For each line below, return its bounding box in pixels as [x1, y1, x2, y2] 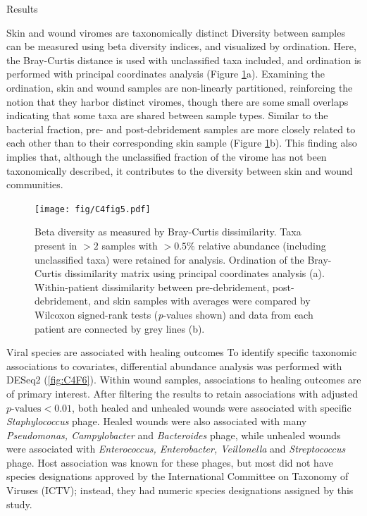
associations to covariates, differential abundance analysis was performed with [6, 358, 342, 373]
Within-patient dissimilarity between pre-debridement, [35, 279, 270, 294]
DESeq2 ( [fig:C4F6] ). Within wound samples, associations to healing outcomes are [6, 372, 361, 387]
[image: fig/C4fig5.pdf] [35, 204, 151, 214]
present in [35, 238, 77, 252]
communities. [6, 177, 63, 192]
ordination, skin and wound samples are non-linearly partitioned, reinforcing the [6, 80, 353, 94]
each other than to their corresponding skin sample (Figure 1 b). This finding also [6, 135, 357, 150]
